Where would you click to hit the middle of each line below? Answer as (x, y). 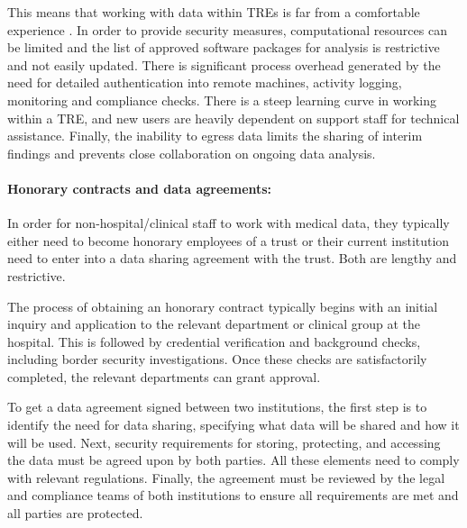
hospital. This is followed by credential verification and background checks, (214, 341)
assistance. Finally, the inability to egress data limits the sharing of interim (215, 136)
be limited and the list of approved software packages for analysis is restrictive (224, 47)
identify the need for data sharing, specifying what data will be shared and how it (233, 425)
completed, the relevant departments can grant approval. (164, 376)
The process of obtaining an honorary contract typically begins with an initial (223, 306)
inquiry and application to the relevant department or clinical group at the (214, 324)
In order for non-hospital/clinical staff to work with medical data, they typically (229, 223)
